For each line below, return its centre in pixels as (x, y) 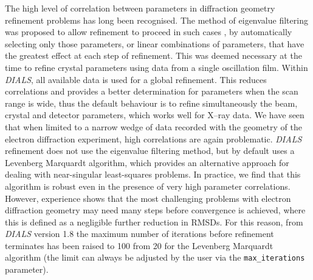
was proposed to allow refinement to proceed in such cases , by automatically (149, 32)
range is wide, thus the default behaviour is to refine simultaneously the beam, (151, 103)
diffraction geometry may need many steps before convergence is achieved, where (155, 210)
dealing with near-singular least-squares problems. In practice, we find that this (153, 174)
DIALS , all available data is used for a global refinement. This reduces (136, 79)
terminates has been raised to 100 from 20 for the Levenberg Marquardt (139, 245)
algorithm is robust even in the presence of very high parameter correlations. (148, 186)
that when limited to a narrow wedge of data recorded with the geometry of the (154, 126)
